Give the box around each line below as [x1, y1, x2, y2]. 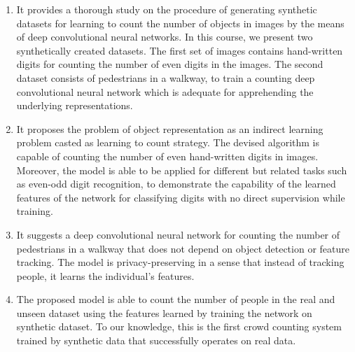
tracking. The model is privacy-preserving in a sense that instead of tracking [16, 255, 344, 269]
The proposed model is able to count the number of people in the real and [16, 292, 335, 307]
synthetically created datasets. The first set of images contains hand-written [16, 43, 343, 57]
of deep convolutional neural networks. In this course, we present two [16, 29, 313, 44]
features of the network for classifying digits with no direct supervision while [16, 190, 345, 204]
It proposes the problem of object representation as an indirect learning [16, 121, 323, 136]
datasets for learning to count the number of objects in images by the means [16, 15, 344, 30]
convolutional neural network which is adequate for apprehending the [16, 84, 314, 99]
